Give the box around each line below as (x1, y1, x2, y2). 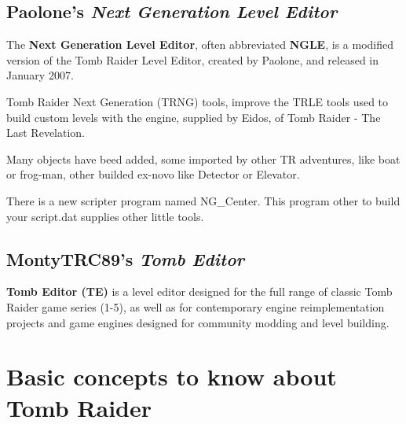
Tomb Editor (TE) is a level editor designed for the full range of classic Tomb (6, 283, 393, 300)
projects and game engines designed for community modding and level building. (6, 314, 390, 330)
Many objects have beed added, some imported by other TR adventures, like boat (6, 150, 401, 167)
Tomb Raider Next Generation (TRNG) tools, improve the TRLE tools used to (6, 93, 389, 109)
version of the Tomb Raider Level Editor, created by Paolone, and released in (6, 51, 379, 68)
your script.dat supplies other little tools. (6, 208, 204, 224)
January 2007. (6, 67, 74, 83)
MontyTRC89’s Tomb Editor (6, 246, 245, 271)
